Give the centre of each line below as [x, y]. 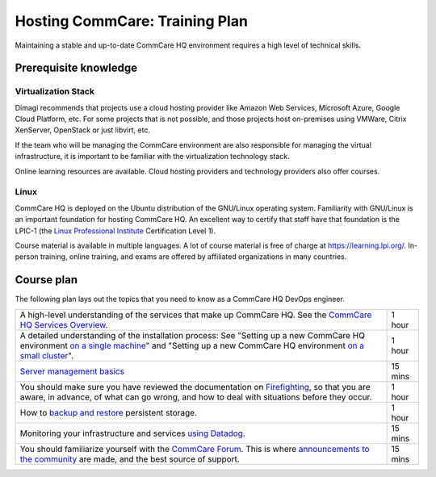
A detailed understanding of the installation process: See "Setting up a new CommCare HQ [192, 335]
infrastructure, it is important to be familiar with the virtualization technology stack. [152, 157]
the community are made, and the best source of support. [130, 458]
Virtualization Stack [55, 91]
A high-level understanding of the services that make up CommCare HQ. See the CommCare [196, 315]
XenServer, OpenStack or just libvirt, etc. [83, 130]
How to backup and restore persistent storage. [109, 412]
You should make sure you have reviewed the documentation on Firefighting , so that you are [195, 387]
